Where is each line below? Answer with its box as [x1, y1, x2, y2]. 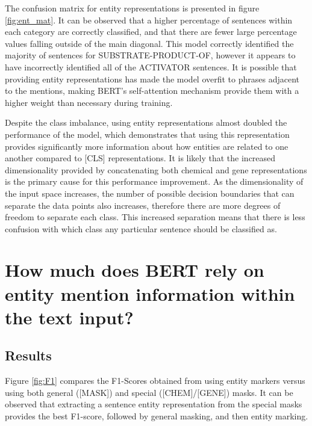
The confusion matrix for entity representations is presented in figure [5, 2, 260, 14]
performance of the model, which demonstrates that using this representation [5, 128, 290, 140]
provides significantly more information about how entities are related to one [5, 140, 289, 152]
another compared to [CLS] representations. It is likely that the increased [5, 152, 276, 164]
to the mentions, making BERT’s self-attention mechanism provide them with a [5, 84, 299, 97]
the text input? [5, 304, 134, 329]
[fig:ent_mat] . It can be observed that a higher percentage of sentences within [5, 13, 293, 26]
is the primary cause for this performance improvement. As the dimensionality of [5, 175, 304, 188]
